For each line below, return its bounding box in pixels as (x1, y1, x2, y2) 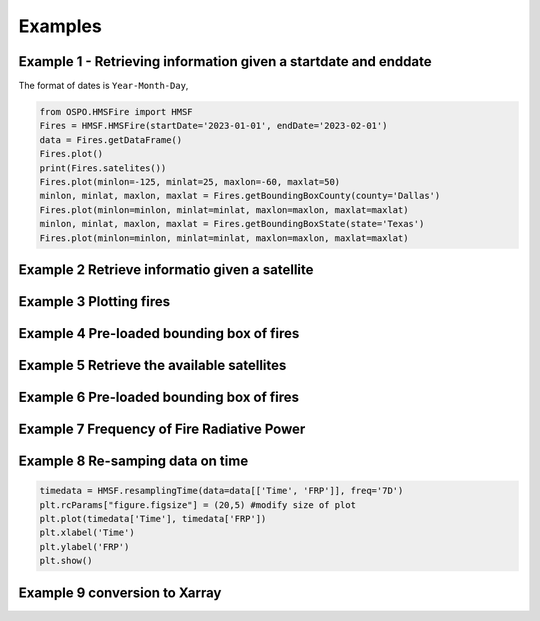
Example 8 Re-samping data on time (18, 453, 249, 470)
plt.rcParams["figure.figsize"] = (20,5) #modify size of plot (39, 499, 357, 510)
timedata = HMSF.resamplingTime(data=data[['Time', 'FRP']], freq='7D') (39, 485, 404, 497)
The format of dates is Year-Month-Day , (18, 80, 189, 92)
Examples (18, 15, 102, 37)
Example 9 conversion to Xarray (18, 584, 222, 601)
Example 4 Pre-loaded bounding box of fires (18, 325, 300, 342)
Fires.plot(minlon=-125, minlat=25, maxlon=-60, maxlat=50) (39, 176, 341, 187)
